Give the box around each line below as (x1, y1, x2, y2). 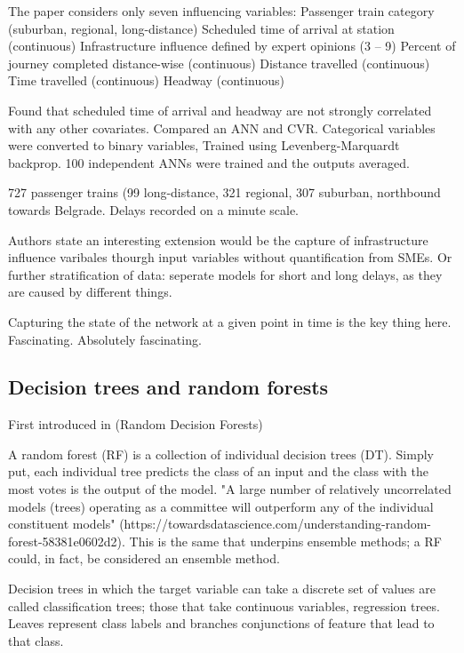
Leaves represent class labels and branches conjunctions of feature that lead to (8, 614, 435, 633)
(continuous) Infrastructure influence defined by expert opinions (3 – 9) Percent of (8, 36, 456, 55)
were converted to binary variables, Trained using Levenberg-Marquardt (8, 136, 400, 155)
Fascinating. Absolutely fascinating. (8, 330, 202, 348)
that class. (8, 631, 64, 649)
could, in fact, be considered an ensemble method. (8, 549, 280, 568)
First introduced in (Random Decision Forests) (8, 415, 263, 434)
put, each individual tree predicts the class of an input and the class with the (8, 462, 428, 481)
